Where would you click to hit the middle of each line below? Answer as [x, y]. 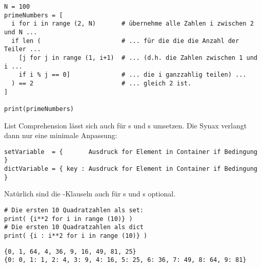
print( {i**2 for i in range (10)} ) [68, 219]
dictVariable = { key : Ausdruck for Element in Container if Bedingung [131, 169]
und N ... [21, 32]
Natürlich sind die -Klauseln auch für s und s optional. [90, 194]
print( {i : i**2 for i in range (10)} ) [76, 236]
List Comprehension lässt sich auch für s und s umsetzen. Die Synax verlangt [126, 125]
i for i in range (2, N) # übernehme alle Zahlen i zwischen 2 [133, 24]
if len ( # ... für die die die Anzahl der [125, 41]
